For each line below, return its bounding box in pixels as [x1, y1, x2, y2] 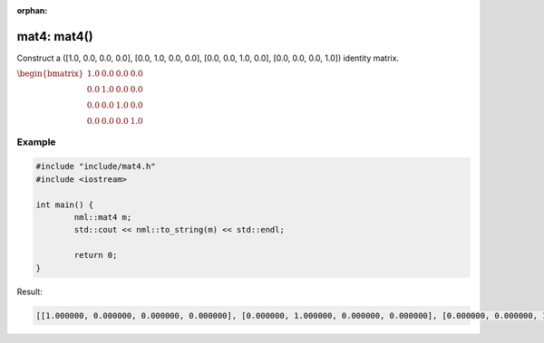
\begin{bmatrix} [16, 69, 84, 79]
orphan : [16, 5, 48, 15]
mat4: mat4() [16, 28, 94, 44]
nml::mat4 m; [73, 213, 132, 223]
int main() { [35, 199, 94, 210]
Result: [16, 286, 43, 297]
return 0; [73, 250, 118, 261]
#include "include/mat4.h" [35, 161, 156, 172]
